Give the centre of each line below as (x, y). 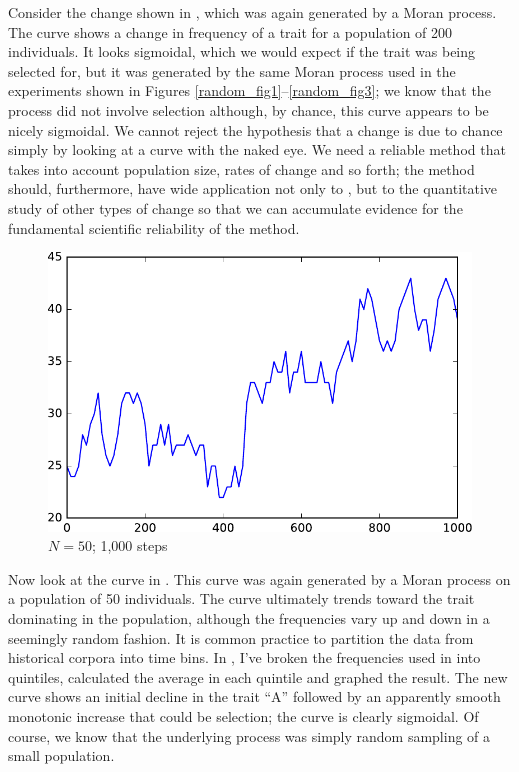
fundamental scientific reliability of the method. (154, 227)
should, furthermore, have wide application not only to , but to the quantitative (253, 188)
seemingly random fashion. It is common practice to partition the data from (241, 637)
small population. (61, 755)
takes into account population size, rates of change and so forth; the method (241, 168)
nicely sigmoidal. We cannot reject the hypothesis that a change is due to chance (255, 129)
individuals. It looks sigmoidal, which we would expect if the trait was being (242, 51)
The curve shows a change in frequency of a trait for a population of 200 (230, 31)
